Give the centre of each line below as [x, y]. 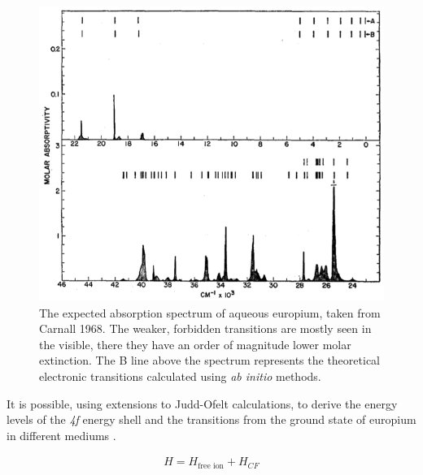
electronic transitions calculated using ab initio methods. [180, 376]
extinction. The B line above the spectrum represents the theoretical [209, 360]
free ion [211, 466]
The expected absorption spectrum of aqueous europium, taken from [210, 312]
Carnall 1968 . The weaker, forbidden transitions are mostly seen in [205, 328]
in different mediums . [61, 435]
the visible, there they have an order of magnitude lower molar [195, 344]
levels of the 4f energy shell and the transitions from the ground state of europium [211, 419]
